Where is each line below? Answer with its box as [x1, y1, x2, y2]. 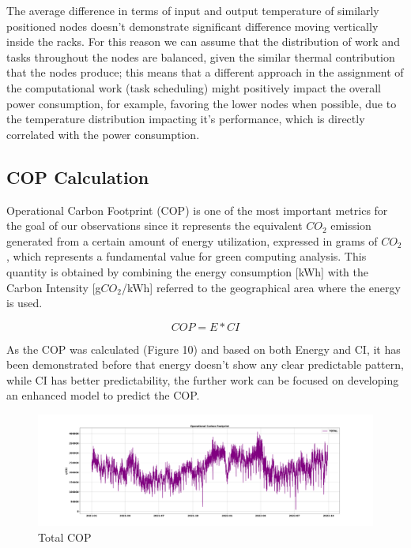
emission [330, 217, 371, 234]
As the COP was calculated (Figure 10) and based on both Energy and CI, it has [6, 340, 401, 357]
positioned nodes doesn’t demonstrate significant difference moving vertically [6, 17, 379, 34]
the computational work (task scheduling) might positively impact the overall [6, 79, 381, 96]
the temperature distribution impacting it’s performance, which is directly [6, 111, 365, 127]
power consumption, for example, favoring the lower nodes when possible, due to [6, 95, 397, 111]
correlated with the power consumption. [6, 126, 200, 142]
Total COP [38, 528, 92, 545]
